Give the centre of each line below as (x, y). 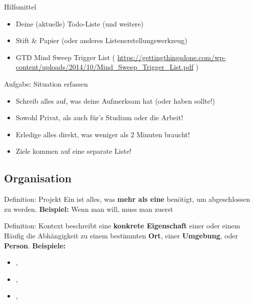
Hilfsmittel (20, 7)
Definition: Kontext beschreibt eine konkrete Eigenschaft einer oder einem (122, 226)
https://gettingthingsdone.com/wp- (171, 57)
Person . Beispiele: (35, 245)
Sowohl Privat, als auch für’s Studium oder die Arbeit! (99, 117)
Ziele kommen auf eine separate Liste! (73, 151)
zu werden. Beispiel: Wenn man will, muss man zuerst (89, 209)
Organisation (38, 178)
